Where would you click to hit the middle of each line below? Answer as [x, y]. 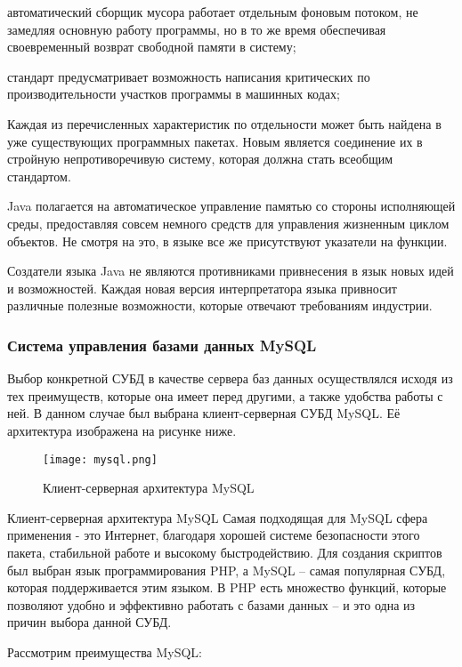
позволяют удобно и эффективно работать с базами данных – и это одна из [211, 604]
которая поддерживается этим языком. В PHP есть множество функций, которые [227, 587]
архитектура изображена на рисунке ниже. [122, 430]
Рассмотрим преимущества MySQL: [105, 651]
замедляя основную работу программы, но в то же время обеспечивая [197, 29]
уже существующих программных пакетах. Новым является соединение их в [215, 141]
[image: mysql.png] [100, 459]
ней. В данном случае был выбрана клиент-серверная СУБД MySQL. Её [204, 413]
